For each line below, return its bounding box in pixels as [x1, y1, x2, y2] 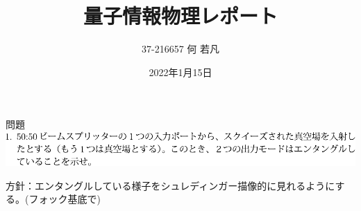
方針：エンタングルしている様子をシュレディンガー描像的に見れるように [6, 178, 335, 192]
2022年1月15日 [149, 64, 212, 79]
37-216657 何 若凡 [142, 42, 219, 56]
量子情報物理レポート [83, 1, 278, 30]
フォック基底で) [28, 192, 101, 206]
